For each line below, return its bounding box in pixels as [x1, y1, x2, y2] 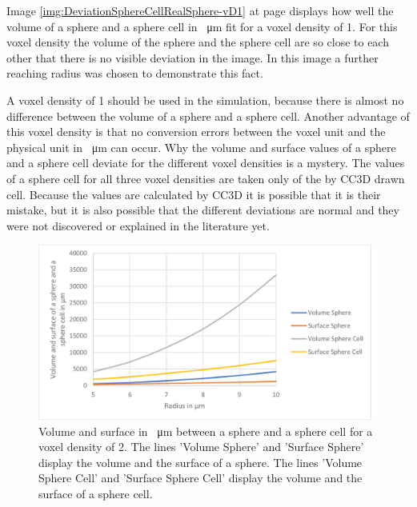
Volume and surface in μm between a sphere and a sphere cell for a [38, 422, 373, 439]
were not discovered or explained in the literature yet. [6, 217, 270, 234]
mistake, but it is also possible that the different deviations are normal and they [6, 202, 399, 218]
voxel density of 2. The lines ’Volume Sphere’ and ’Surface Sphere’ [38, 438, 364, 455]
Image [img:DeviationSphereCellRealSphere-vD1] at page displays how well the [6, 2, 394, 18]
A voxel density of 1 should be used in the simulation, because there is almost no [6, 91, 404, 108]
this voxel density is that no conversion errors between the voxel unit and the [6, 123, 386, 140]
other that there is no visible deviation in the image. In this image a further [6, 49, 379, 66]
